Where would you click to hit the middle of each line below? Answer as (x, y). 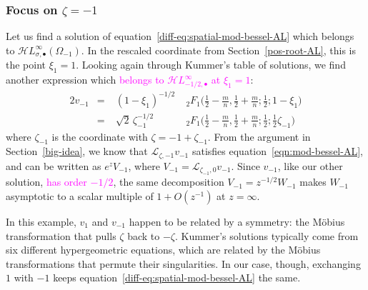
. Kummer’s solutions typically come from (267, 235)
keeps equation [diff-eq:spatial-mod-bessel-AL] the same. (177, 277)
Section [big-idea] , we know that (77, 151)
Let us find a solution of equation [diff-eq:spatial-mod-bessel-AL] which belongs (180, 36)
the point (26, 65)
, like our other (310, 165)
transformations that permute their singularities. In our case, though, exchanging (183, 263)
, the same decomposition (169, 182)
